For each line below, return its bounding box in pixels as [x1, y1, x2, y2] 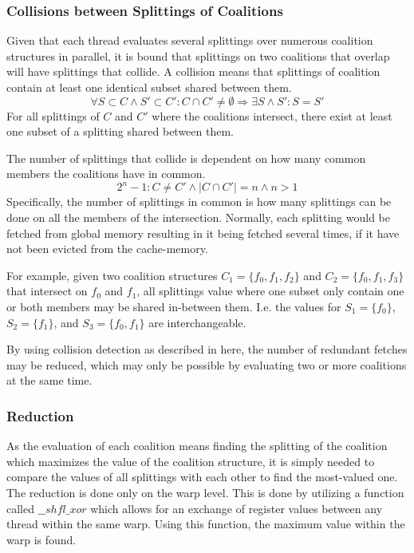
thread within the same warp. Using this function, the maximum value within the [6, 515, 405, 532]
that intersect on [6, 282, 88, 299]
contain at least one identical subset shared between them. [6, 79, 292, 95]
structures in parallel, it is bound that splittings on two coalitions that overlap [6, 47, 390, 64]
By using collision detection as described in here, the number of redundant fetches [6, 341, 408, 357]
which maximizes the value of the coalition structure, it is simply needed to [6, 452, 375, 469]
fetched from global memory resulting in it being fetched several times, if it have [6, 224, 400, 241]
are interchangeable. [148, 314, 246, 330]
